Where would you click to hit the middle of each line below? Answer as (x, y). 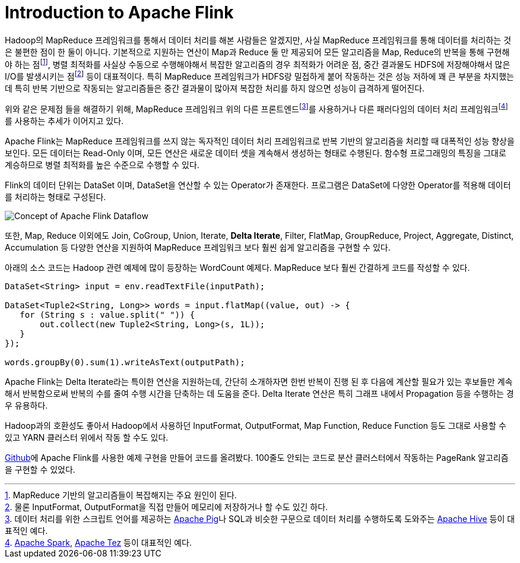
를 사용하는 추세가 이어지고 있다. (64, 121)
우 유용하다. (26, 405)
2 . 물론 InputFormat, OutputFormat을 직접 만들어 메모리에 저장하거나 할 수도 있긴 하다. (167, 507)
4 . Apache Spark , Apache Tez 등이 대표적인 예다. (99, 542)
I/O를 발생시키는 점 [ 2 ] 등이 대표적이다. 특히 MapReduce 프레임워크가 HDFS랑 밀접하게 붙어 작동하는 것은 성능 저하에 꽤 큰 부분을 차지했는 (259, 76)
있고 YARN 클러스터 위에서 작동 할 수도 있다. (87, 437)
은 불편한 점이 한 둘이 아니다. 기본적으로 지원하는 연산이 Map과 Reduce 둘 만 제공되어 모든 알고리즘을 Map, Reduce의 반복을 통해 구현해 (257, 52)
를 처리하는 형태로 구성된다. (56, 197)
